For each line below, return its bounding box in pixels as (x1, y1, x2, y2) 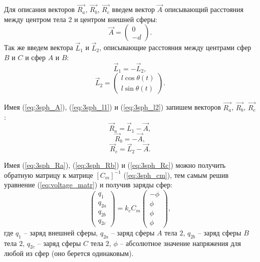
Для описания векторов (4, 4, 75, 15)
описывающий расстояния (164, 4, 244, 15)
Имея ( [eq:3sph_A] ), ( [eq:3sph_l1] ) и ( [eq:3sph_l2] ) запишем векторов (4, 102, 221, 112)
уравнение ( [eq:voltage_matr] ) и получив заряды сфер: (4, 179, 173, 190)
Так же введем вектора (4, 42, 73, 53)
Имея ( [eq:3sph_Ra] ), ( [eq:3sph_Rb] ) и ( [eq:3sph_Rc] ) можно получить (4, 159, 226, 170)
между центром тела (4, 14, 66, 24)
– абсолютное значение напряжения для (120, 237, 241, 248)
